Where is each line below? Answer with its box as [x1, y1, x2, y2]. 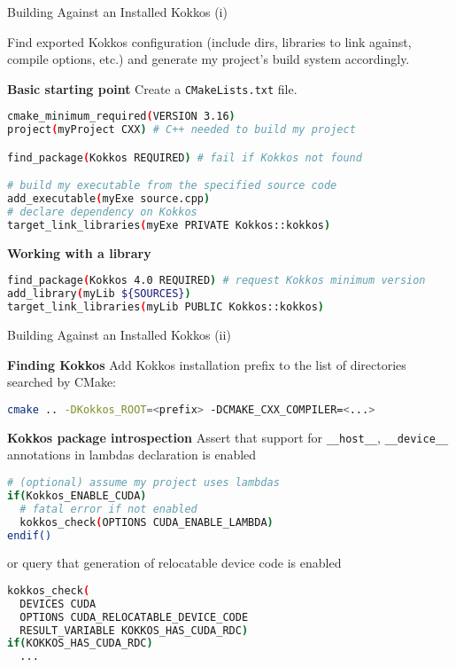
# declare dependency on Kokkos [7, 206, 197, 219]
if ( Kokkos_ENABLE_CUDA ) [7, 489, 147, 502]
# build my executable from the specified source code [7, 179, 337, 192]
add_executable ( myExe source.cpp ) [7, 192, 211, 206]
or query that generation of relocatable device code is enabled [7, 553, 342, 572]
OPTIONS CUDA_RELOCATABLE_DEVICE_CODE [19, 610, 249, 624]
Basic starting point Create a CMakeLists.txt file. [7, 79, 298, 98]
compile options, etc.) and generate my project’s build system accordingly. [7, 50, 410, 68]
